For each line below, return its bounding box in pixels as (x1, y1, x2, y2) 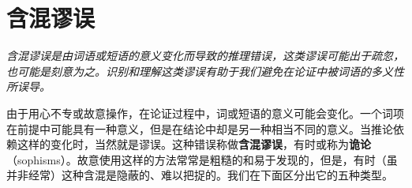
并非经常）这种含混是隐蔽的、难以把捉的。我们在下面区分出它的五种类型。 (6, 167, 393, 183)
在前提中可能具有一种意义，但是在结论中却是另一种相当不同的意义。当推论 (6, 120, 393, 137)
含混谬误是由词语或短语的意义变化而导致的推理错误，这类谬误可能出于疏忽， (6, 47, 404, 64)
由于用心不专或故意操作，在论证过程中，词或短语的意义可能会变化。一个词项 (6, 104, 404, 121)
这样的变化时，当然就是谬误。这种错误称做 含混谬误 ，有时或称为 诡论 (17, 136, 371, 152)
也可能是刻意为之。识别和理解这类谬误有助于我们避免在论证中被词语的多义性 (6, 62, 404, 79)
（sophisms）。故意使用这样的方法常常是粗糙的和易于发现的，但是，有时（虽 (6, 151, 398, 167)
